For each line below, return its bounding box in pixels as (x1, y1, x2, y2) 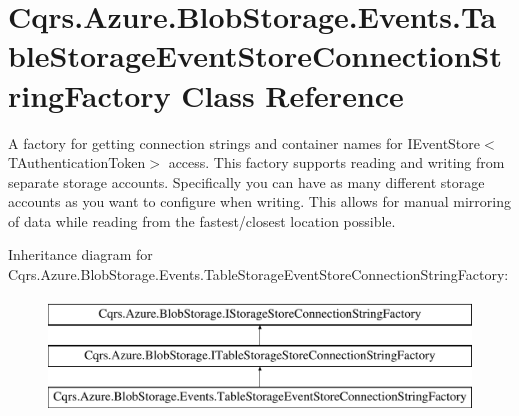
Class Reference (181, 74, 404, 115)
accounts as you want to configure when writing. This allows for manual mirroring (8, 191, 511, 212)
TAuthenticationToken (8, 152, 146, 173)
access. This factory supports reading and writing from (168, 152, 505, 173)
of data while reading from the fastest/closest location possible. (8, 210, 396, 231)
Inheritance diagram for (8, 244, 153, 265)
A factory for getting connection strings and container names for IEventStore (8, 132, 481, 153)
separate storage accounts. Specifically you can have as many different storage (8, 171, 485, 192)
